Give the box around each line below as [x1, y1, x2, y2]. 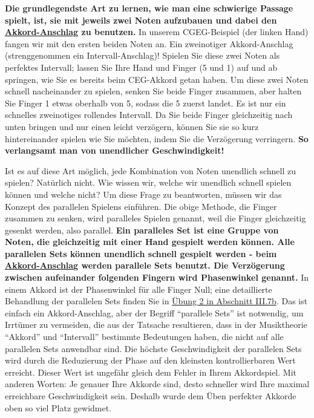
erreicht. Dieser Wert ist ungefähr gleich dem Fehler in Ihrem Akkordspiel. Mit [5, 365, 296, 378]
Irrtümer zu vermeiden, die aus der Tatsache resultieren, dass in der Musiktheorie [5, 318, 307, 331]
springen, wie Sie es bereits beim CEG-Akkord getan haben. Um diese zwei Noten [5, 73, 309, 85]
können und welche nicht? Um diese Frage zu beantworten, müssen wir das [5, 188, 282, 200]
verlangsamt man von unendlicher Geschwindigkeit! [5, 144, 224, 157]
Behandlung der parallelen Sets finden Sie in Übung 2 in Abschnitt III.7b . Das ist [5, 295, 308, 307]
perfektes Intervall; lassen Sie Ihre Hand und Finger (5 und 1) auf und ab [5, 60, 278, 73]
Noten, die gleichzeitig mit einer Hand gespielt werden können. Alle [5, 235, 295, 248]
